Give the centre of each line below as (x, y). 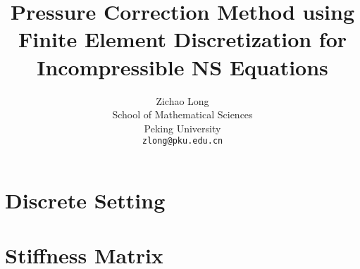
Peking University (182, 128)
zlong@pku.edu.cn (182, 141)
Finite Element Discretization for (182, 39)
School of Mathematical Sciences (182, 114)
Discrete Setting (85, 200)
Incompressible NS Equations (182, 67)
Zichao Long (182, 100)
